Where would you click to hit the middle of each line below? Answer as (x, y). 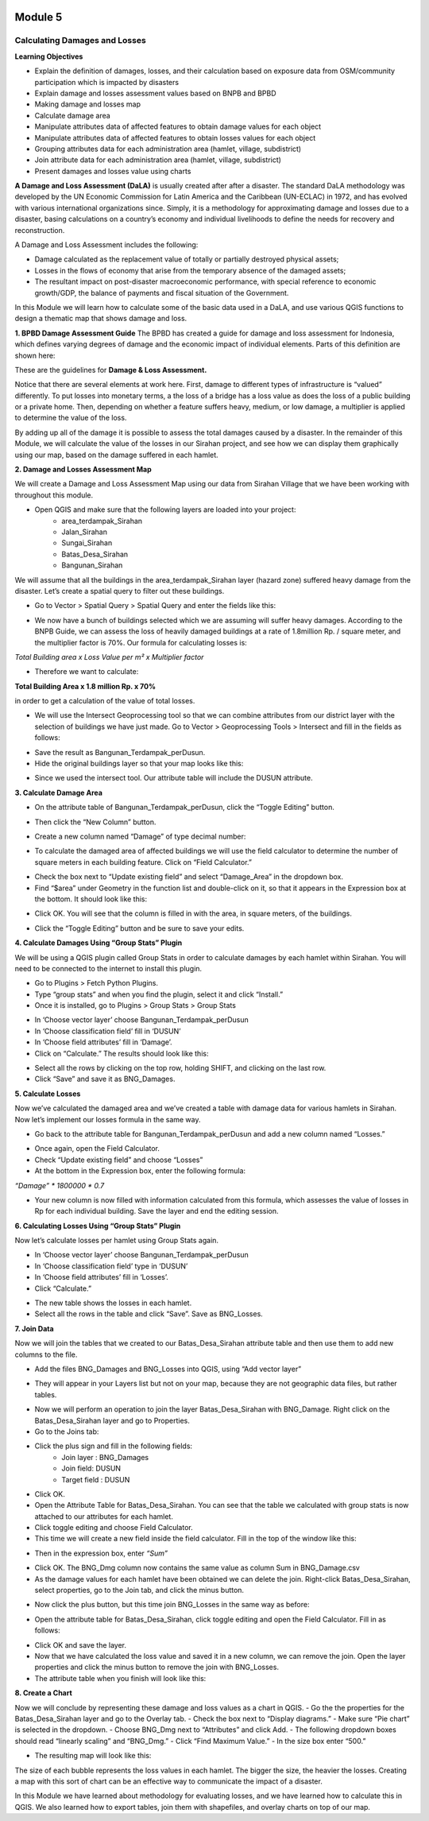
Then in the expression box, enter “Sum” (101, 1553)
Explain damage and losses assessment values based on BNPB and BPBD (156, 93)
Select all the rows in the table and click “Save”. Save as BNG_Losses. (149, 1314)
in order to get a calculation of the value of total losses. (105, 701)
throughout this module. (54, 495)
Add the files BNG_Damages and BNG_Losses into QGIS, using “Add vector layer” (168, 1369)
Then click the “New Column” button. (95, 822)
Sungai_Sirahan (87, 543)
